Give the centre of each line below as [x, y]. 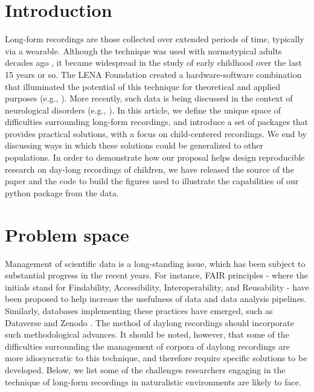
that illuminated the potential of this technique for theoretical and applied [143, 86]
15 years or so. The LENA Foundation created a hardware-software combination [153, 74]
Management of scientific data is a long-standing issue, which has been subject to [155, 263]
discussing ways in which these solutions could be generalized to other [134, 145]
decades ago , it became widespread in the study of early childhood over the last [153, 63]
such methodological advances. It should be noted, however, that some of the [147, 334]
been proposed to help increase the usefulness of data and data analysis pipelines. [156, 299]
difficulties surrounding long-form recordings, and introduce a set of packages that [157, 122]
